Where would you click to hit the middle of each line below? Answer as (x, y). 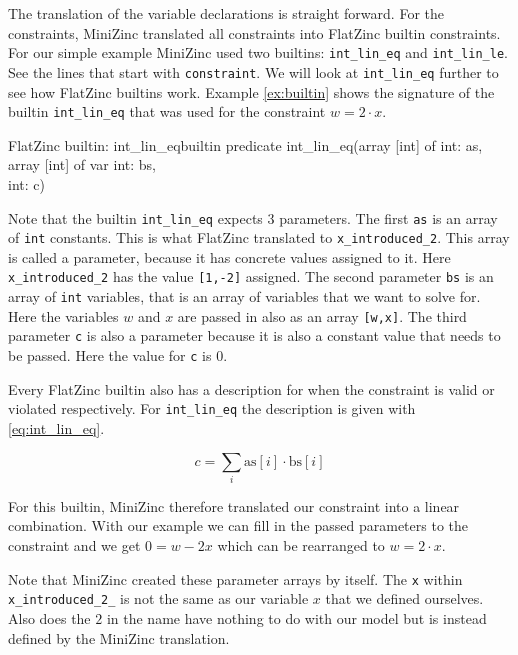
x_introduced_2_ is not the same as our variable (158, 598)
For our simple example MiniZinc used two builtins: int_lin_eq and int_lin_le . (258, 52)
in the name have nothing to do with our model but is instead (296, 617)
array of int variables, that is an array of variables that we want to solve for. (244, 296)
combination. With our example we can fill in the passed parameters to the (238, 525)
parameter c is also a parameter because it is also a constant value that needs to (254, 335)
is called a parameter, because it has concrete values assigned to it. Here (229, 256)
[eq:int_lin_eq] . (56, 427)
